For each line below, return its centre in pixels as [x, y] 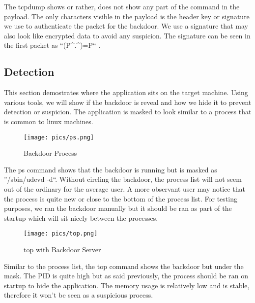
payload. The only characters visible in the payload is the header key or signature [127, 16]
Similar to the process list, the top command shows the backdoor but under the [124, 266]
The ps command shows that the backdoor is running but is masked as [111, 169]
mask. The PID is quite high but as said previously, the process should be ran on [126, 276]
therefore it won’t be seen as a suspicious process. [79, 295]
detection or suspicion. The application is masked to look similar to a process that [128, 112]
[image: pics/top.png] [61, 234]
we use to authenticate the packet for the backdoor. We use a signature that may [126, 26]
